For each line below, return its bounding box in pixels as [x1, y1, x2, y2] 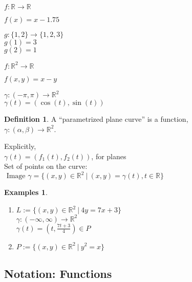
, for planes [91, 150, 126, 161]
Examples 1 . [4, 187, 48, 198]
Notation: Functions [4, 265, 112, 281]
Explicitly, [4, 141, 36, 151]
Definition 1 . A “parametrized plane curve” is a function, [4, 114, 188, 124]
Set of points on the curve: [4, 161, 88, 171]
